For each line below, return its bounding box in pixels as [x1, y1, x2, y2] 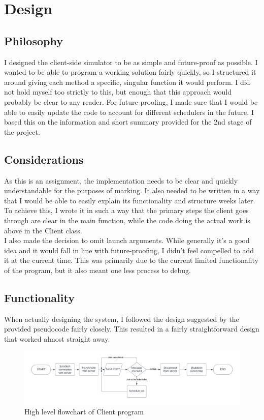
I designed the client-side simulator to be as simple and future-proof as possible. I [4, 56, 258, 67]
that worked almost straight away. [4, 333, 110, 344]
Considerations [4, 151, 84, 167]
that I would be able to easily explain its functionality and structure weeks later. [4, 195, 255, 205]
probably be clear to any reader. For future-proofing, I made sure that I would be [4, 96, 258, 107]
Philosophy [4, 33, 63, 48]
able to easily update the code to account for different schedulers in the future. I [4, 106, 254, 117]
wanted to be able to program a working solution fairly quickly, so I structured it [4, 67, 256, 77]
